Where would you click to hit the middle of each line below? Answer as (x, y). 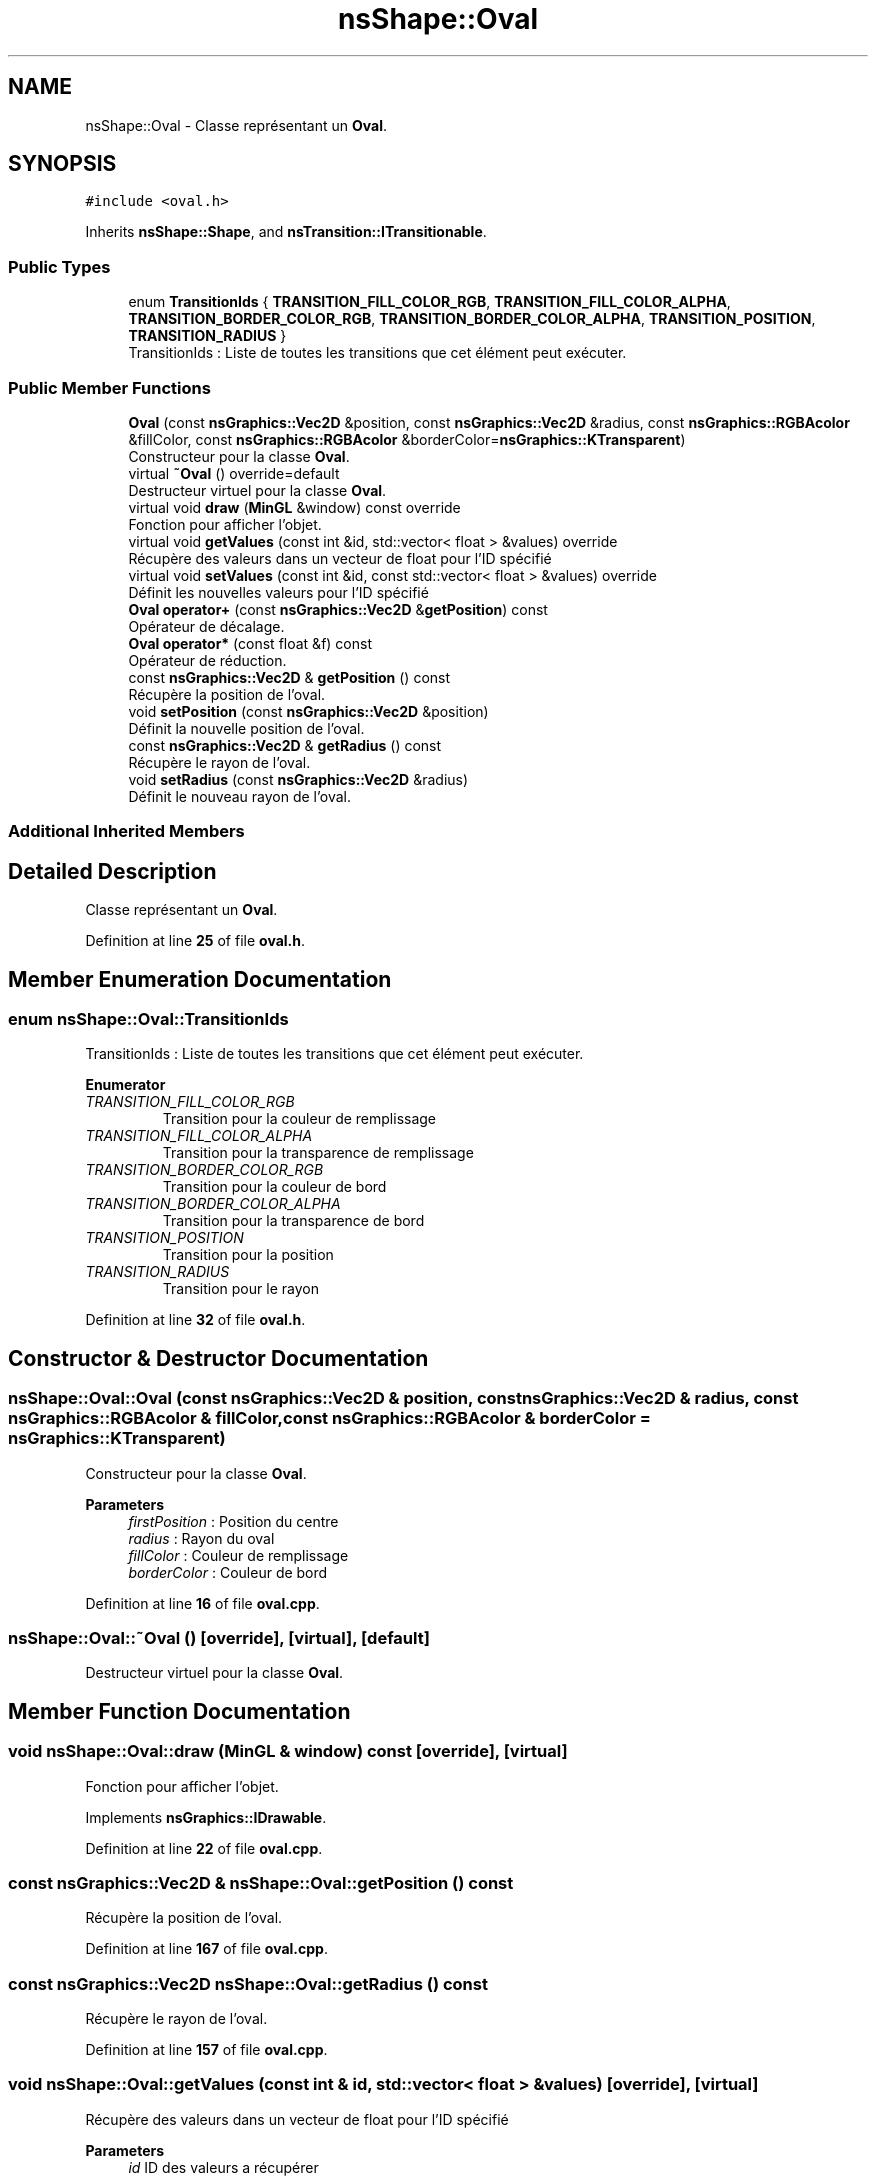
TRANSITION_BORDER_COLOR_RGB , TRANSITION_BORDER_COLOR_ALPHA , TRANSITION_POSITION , (472, 319)
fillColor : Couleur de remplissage (238, 1555)
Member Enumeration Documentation (200, 979)
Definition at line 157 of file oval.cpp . (206, 2050)
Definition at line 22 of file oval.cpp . (204, 1848)
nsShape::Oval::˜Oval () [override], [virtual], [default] (219, 1637)
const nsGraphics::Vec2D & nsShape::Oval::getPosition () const (261, 1882)
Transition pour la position (248, 1255)
